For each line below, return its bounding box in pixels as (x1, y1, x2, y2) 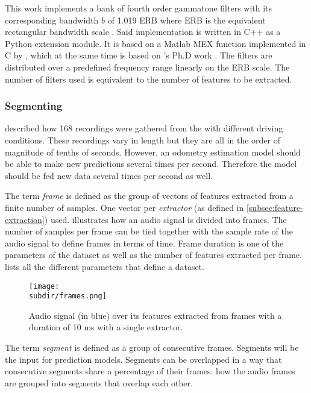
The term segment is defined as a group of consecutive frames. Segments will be (5, 341, 299, 353)
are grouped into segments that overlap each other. (5, 376, 193, 389)
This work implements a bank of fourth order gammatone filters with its (5, 2, 272, 14)
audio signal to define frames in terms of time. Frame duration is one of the (5, 236, 284, 249)
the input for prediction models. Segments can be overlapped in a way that (5, 353, 282, 365)
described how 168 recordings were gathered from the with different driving (5, 122, 283, 134)
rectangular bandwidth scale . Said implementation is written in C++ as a (5, 25, 281, 38)
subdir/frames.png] (29, 292, 107, 301)
